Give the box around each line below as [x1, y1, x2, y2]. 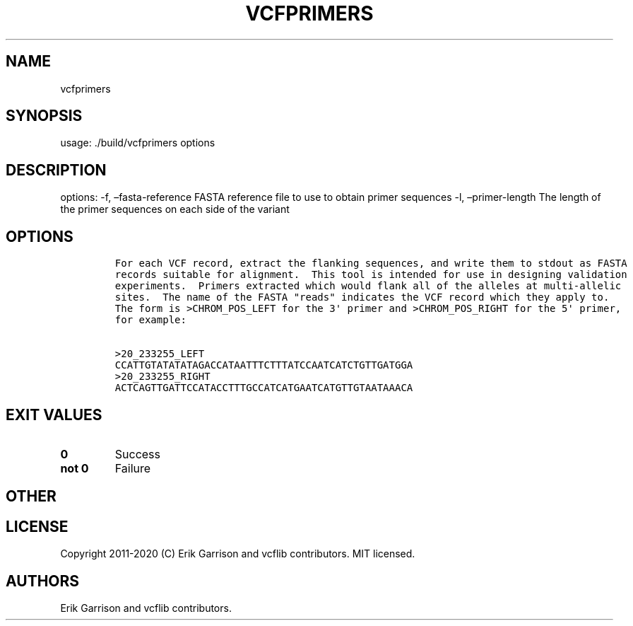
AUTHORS [6, 572, 80, 590]
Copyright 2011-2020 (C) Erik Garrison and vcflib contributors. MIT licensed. [60, 547, 415, 560]
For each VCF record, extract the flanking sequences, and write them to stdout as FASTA [114, 257, 627, 269]
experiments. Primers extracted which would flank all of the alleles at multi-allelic [114, 280, 622, 292]
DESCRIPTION [6, 161, 107, 179]
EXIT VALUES [6, 405, 102, 424]
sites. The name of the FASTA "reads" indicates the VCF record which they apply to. [114, 291, 610, 303]
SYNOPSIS [6, 107, 83, 125]
